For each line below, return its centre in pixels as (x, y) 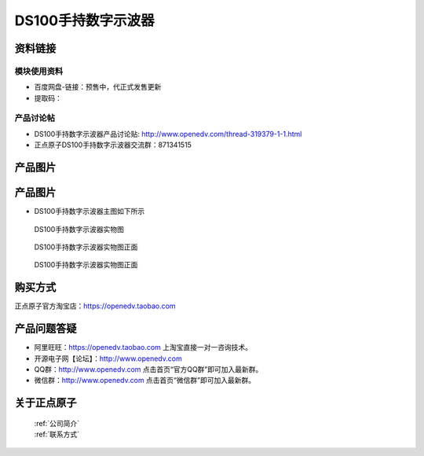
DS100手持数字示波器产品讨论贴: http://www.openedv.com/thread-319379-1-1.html (168, 134)
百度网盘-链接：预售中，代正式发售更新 (98, 87)
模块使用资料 (39, 71)
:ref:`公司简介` (57, 423)
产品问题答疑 (46, 329)
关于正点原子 (46, 403)
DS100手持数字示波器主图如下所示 (90, 211)
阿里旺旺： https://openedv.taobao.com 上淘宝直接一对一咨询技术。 (143, 348)
